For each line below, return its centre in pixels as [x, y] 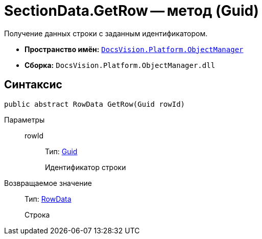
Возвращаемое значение [48, 183]
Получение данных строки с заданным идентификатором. [106, 33]
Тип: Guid [61, 151]
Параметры [25, 119]
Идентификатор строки [86, 167]
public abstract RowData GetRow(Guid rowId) [95, 104]
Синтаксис [33, 85]
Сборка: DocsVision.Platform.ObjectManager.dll [120, 65]
